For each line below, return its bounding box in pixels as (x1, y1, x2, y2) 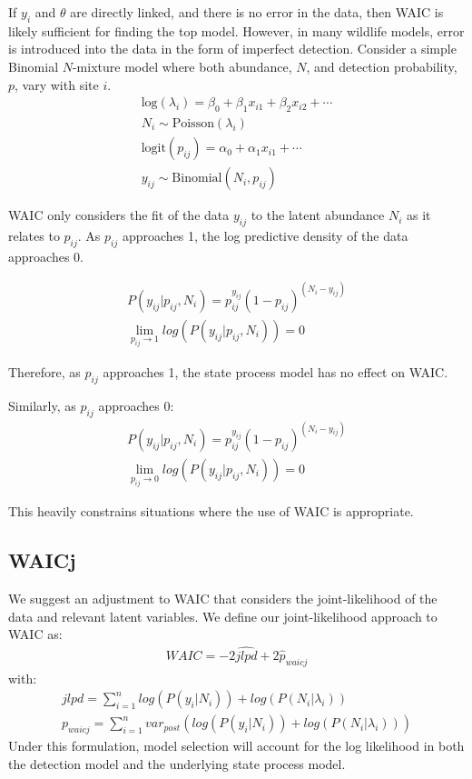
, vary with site (15, 75, 99, 94)
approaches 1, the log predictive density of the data (122, 225, 408, 245)
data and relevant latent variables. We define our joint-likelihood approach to (8, 606, 438, 625)
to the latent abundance (251, 205, 385, 225)
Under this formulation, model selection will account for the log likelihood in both (8, 736, 465, 755)
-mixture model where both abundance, (72, 56, 292, 75)
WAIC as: (8, 624, 63, 644)
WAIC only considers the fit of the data (8, 205, 230, 225)
